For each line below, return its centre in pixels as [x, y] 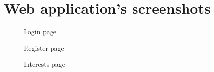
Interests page [44, 64]
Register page [44, 47]
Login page [40, 31]
